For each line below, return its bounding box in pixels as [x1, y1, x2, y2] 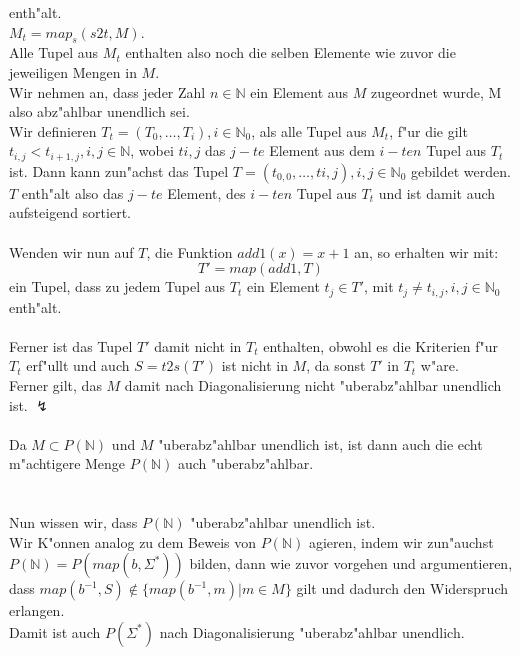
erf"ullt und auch [26, 355, 130, 376]
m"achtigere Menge [9, 453, 126, 474]
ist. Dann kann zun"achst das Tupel [9, 160, 229, 181]
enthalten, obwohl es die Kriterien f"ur [263, 335, 499, 356]
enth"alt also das [21, 182, 124, 203]
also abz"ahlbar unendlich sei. [9, 101, 190, 122]
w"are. [420, 355, 459, 376]
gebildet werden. [410, 160, 511, 181]
